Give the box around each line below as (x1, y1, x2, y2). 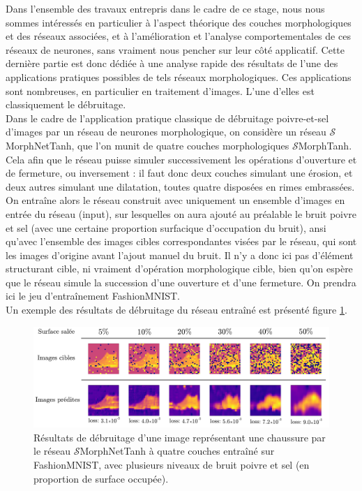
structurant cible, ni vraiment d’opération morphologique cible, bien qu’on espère (6, 261, 353, 276)
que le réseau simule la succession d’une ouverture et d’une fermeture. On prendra (6, 274, 356, 289)
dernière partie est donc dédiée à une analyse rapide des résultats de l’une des (6, 56, 338, 71)
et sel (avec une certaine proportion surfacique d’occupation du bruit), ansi (6, 220, 326, 235)
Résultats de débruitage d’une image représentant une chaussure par (33, 430, 326, 444)
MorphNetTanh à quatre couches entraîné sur (80, 444, 275, 458)
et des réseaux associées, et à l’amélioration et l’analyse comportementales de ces (6, 29, 351, 43)
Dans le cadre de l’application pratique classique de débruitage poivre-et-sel (6, 110, 329, 125)
